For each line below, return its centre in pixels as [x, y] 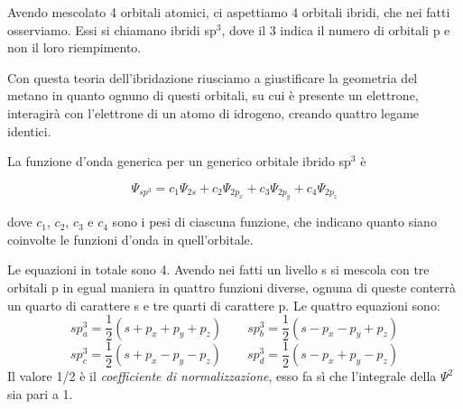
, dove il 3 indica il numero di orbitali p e [336, 29]
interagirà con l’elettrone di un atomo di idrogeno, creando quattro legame [213, 112]
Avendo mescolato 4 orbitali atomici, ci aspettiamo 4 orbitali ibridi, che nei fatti [229, 12]
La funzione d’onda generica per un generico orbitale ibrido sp [179, 161]
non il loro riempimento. [74, 47]
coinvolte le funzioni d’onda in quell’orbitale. [130, 239]
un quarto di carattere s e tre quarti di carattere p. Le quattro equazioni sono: [224, 305]
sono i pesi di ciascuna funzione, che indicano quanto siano [274, 222]
